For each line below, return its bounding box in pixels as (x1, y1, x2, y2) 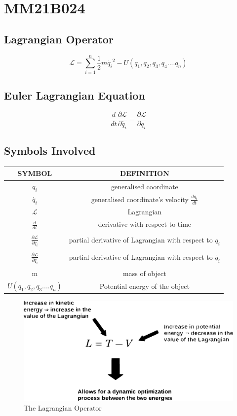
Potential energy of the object (99, 281, 190, 291)
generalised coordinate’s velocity (91, 194, 189, 204)
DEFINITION (119, 168, 169, 178)
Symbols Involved (4, 143, 96, 158)
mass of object (123, 268, 166, 278)
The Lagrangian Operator (24, 403, 102, 413)
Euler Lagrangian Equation (4, 88, 145, 103)
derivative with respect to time (98, 219, 192, 229)
